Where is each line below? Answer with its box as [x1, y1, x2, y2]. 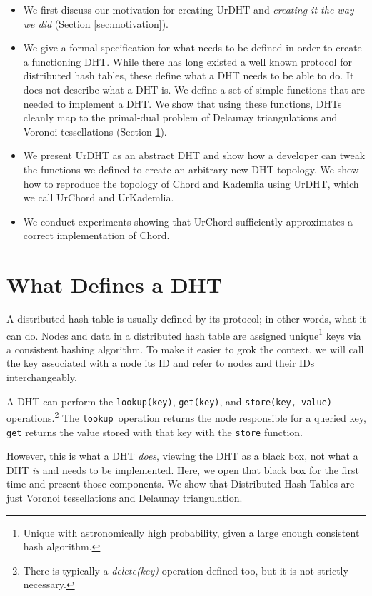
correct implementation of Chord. [23, 228, 170, 243]
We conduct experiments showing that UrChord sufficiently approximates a [23, 213, 353, 228]
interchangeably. [6, 370, 77, 385]
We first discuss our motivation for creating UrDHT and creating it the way [23, 2, 354, 16]
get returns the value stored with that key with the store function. [6, 424, 303, 439]
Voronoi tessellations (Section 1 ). [23, 123, 167, 138]
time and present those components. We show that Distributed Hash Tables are [6, 476, 355, 491]
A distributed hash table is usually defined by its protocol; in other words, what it [6, 311, 366, 326]
